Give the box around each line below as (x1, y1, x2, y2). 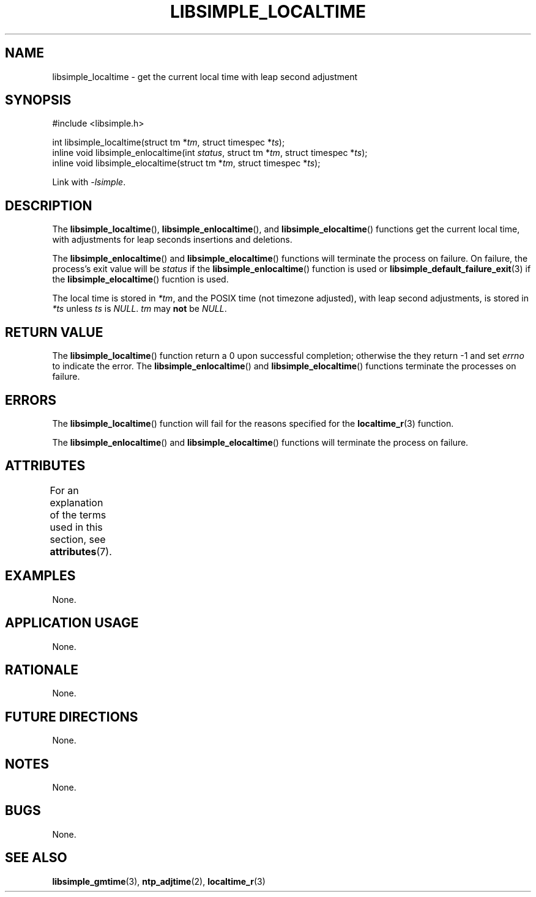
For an (50, 484, 79, 496)
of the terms (50, 508, 106, 521)
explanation (50, 496, 103, 509)
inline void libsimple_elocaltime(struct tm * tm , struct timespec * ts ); (52, 158, 321, 169)
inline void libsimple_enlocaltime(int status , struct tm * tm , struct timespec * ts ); (52, 147, 368, 158)
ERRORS (5, 392, 57, 408)
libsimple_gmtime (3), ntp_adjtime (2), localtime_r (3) (52, 876, 266, 887)
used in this (50, 520, 103, 533)
